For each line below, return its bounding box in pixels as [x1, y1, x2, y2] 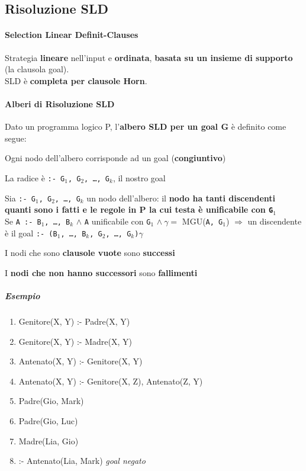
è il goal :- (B [5, 226, 57, 239]
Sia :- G [5, 191, 36, 204]
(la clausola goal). [5, 63, 69, 75]
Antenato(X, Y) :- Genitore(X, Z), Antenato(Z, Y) [18, 374, 203, 387]
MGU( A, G [182, 214, 223, 227]
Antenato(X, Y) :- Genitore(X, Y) [18, 355, 143, 367]
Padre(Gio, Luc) [18, 414, 78, 427]
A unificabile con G [84, 214, 151, 227]
